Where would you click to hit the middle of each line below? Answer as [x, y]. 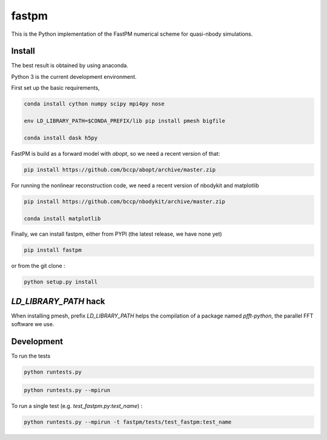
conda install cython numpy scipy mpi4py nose [94, 104]
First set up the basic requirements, [55, 88]
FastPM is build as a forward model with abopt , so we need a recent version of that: [116, 153]
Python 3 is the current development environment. [74, 76]
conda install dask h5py [61, 138]
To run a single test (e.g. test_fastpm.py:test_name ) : [77, 405]
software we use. [33, 324]
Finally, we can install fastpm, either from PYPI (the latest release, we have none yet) [117, 234]
